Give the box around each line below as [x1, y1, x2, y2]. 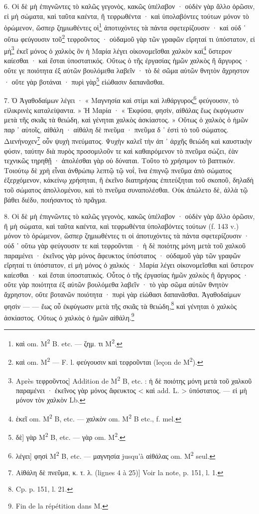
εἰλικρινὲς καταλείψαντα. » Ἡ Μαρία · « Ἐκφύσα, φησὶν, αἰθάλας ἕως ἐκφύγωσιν [4, 104, 244, 115]
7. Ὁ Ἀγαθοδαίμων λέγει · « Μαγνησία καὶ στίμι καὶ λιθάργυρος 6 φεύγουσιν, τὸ [4, 94, 239, 105]
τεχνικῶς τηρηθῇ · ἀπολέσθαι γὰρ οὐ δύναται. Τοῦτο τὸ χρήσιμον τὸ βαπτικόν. [4, 155, 236, 166]
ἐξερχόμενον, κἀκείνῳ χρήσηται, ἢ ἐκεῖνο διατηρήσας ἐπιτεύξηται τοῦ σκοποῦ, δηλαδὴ [4, 175, 254, 185]
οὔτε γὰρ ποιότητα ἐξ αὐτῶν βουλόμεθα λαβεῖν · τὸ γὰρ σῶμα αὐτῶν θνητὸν [4, 279, 229, 290]
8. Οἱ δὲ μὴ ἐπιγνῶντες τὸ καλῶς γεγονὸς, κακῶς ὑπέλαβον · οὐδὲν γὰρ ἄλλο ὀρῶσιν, [4, 211, 255, 221]
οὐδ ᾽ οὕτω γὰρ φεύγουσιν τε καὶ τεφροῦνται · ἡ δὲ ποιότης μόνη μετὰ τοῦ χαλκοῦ [4, 240, 246, 250]
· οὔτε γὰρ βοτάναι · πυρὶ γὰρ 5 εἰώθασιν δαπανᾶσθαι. [4, 75, 165, 87]
